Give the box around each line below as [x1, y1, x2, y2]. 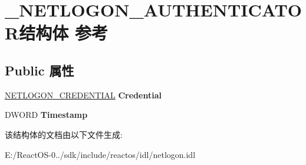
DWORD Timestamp [5, 108, 88, 121]
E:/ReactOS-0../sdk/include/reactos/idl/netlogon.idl [5, 148, 196, 160]
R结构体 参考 [5, 21, 108, 45]
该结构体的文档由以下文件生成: [5, 128, 123, 140]
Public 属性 [5, 61, 74, 79]
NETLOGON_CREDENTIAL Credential [5, 88, 162, 101]
